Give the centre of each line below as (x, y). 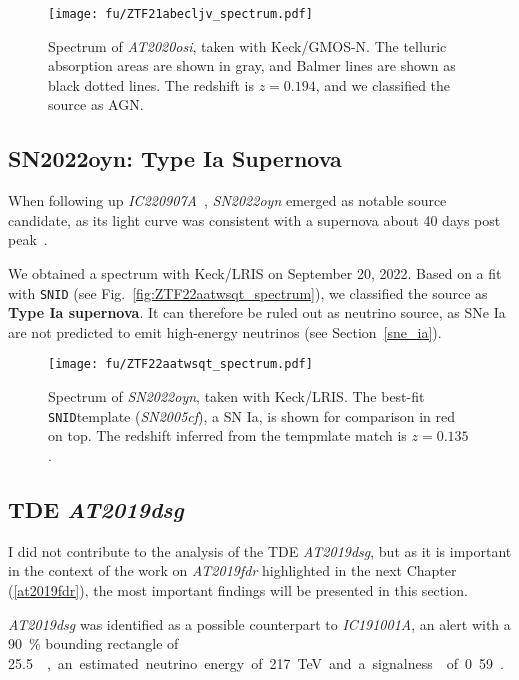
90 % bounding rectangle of (93, 643)
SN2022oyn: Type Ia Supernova (175, 158)
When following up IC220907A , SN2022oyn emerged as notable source (227, 200)
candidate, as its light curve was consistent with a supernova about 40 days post (254, 219)
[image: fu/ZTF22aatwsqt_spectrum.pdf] (180, 364)
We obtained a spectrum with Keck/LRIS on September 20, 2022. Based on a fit (255, 273)
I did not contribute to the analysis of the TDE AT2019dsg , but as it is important (260, 550)
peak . (28, 239)
